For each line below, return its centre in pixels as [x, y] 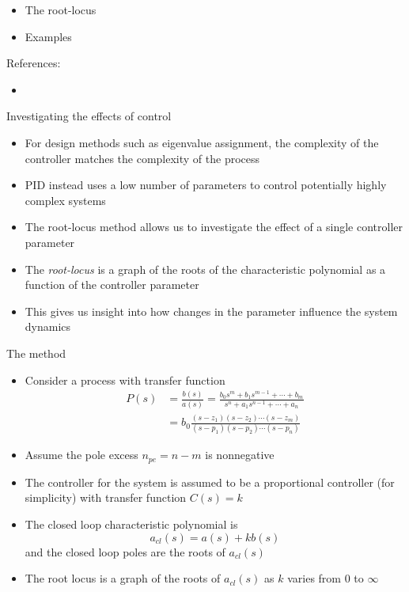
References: [34, 63]
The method [36, 353]
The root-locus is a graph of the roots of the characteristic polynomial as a [205, 269]
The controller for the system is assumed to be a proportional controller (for [210, 482]
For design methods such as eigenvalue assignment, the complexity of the [202, 142]
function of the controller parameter [112, 285]
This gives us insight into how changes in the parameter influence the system [211, 311]
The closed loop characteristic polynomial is [131, 524]
